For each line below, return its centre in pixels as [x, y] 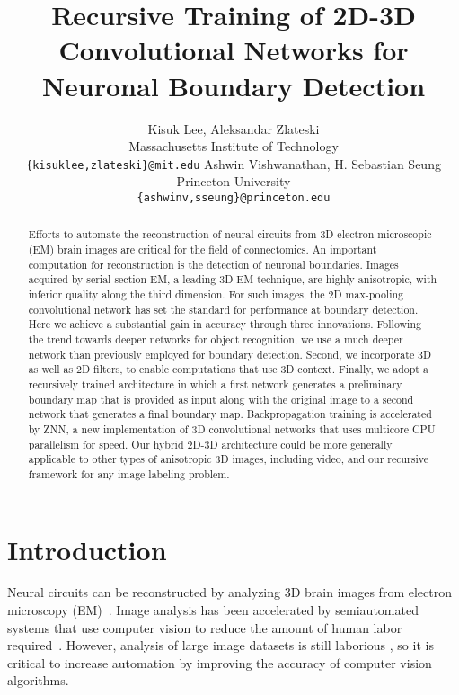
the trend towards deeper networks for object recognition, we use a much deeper [216, 339]
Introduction [87, 549]
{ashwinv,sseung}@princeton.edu [234, 197]
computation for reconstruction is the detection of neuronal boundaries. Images [213, 264]
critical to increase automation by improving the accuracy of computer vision [220, 662]
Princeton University [234, 181]
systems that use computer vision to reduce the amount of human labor [205, 627]
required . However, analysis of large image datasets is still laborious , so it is [221, 645]
